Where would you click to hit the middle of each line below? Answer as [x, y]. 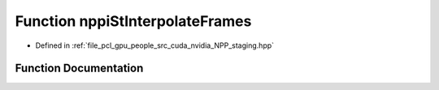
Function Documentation [79, 69]
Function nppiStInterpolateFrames [133, 21]
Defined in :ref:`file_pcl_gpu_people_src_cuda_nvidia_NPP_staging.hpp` [155, 45]
